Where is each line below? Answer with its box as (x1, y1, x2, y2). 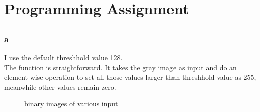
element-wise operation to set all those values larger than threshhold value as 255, (4, 72, 256, 82)
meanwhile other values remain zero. (4, 81, 116, 92)
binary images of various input (24, 98, 118, 109)
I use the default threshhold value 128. (4, 52, 123, 63)
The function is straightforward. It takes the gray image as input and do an (4, 62, 237, 72)
